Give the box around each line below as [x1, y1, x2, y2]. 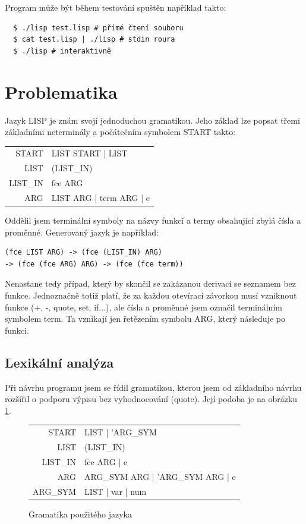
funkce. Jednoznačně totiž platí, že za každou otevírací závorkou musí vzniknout [5, 289, 297, 302]
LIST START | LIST [51, 147, 128, 159]
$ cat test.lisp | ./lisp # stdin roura [13, 35, 175, 44]
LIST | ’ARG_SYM [84, 426, 157, 438]
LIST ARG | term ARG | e [51, 191, 150, 203]
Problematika [5, 79, 118, 103]
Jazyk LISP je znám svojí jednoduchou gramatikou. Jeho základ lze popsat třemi [5, 114, 300, 126]
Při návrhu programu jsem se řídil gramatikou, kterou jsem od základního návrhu [5, 381, 302, 393]
